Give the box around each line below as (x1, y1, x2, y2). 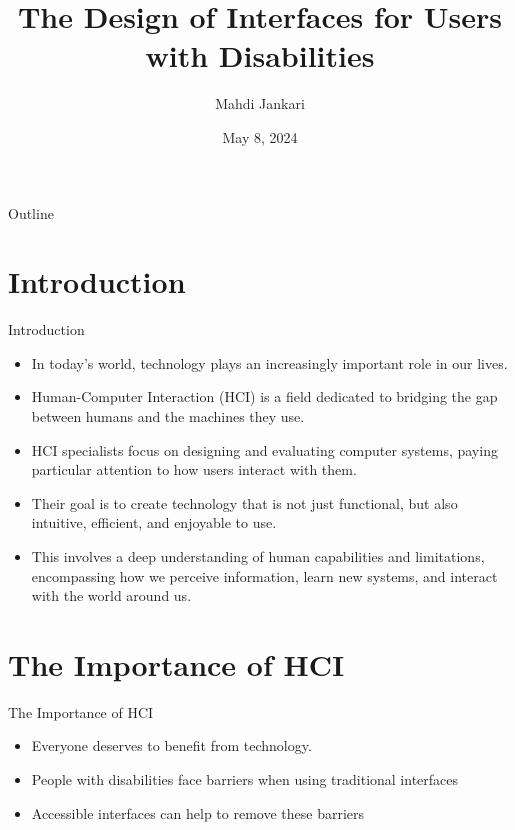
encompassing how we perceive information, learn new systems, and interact (31, 565, 498, 586)
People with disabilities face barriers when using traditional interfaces (31, 769, 459, 790)
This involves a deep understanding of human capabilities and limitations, (31, 545, 485, 566)
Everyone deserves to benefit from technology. (31, 735, 312, 756)
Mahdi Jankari (215, 93, 305, 114)
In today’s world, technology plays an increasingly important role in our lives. (31, 352, 508, 373)
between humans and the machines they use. (31, 406, 305, 426)
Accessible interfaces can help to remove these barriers (31, 802, 365, 823)
